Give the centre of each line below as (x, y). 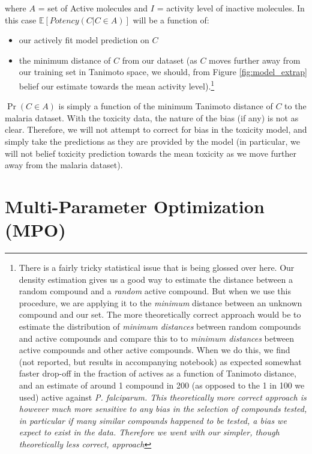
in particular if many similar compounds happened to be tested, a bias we (153, 420)
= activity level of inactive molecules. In (231, 8)
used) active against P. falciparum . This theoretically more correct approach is (163, 397)
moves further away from (255, 60)
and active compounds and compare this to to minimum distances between (156, 338)
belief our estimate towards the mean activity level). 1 (117, 85)
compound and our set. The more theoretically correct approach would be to (160, 314)
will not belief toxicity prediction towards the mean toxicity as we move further (151, 153)
